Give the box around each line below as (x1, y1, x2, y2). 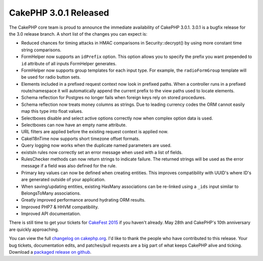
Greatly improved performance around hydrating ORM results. (21, 197, 146, 203)
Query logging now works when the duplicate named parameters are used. (21, 142, 172, 148)
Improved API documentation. (21, 211, 81, 217)
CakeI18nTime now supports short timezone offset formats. (21, 136, 140, 141)
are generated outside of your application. (21, 177, 106, 182)
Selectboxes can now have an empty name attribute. (21, 122, 127, 128)
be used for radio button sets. (21, 74, 81, 80)
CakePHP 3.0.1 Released (9, 7, 110, 18)
